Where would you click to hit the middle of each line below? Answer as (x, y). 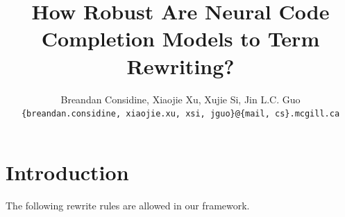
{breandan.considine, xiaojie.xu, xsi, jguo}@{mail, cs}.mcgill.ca (180, 114)
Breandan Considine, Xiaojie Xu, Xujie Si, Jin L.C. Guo (180, 99)
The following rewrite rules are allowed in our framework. (128, 205)
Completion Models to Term (180, 38)
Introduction (67, 172)
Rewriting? (180, 66)
